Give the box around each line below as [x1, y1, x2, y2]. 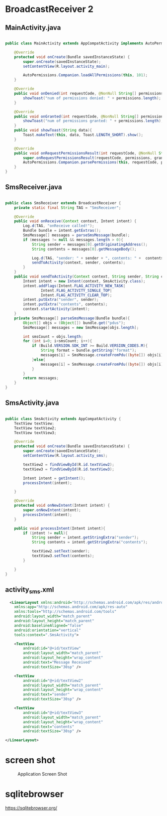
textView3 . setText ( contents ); [31, 553, 94, 558]
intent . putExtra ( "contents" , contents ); [23, 302, 108, 307]
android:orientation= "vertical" [14, 628, 81, 633]
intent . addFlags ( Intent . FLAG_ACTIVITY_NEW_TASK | [23, 283, 126, 288]
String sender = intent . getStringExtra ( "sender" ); [31, 535, 139, 540]
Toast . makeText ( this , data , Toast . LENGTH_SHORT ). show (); [23, 133, 143, 137]
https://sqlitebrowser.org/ [5, 805, 58, 811]
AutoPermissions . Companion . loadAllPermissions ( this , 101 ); [23, 73, 148, 78]
